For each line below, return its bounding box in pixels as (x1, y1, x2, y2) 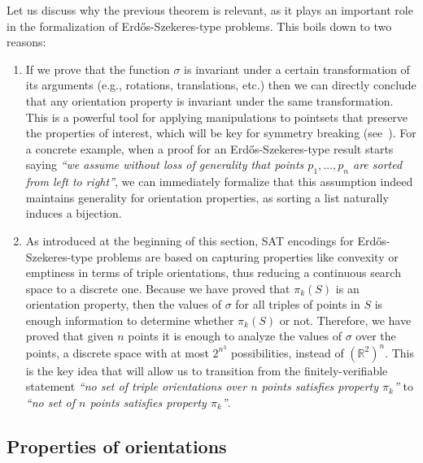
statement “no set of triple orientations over (25, 378, 247, 395)
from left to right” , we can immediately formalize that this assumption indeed (25, 173, 413, 190)
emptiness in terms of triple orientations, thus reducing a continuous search (25, 264, 401, 281)
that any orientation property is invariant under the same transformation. (25, 92, 394, 109)
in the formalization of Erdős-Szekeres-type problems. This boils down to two (7, 17, 392, 34)
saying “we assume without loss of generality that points (25, 156, 304, 173)
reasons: (7, 33, 46, 50)
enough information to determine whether (25, 311, 234, 328)
